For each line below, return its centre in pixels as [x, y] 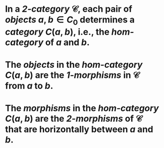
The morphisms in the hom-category [82, 108]
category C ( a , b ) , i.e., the [57, 32]
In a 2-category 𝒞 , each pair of [69, 9]
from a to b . [29, 86]
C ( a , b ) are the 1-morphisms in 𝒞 [72, 75]
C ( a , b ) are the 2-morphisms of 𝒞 [74, 119]
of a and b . [67, 42]
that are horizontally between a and [79, 130]
